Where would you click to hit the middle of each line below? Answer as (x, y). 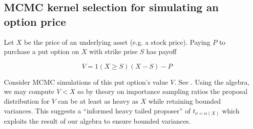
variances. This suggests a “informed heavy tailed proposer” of (97, 110)
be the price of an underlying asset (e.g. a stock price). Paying (117, 42)
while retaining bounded (185, 101)
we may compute (29, 91)
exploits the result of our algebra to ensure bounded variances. (97, 121)
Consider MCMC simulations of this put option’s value (86, 82)
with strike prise (113, 51)
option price (35, 21)
